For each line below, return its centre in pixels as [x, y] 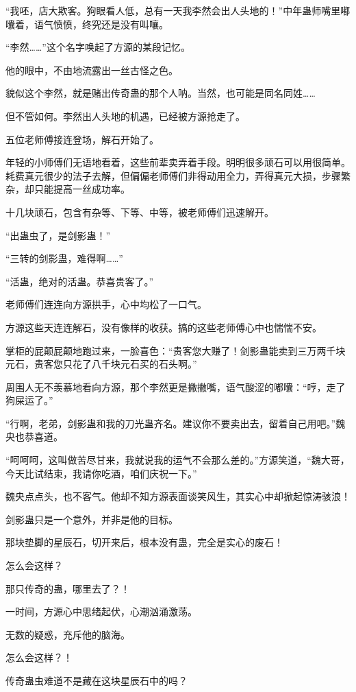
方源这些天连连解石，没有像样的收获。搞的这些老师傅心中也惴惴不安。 [164, 327]
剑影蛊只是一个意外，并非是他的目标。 [92, 519]
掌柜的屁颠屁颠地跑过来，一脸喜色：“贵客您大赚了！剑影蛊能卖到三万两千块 [176, 350]
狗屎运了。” [29, 400]
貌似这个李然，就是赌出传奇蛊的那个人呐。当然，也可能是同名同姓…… [161, 93]
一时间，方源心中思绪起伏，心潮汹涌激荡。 [101, 611]
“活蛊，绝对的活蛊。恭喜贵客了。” [80, 281]
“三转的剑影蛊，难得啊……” [64, 258]
